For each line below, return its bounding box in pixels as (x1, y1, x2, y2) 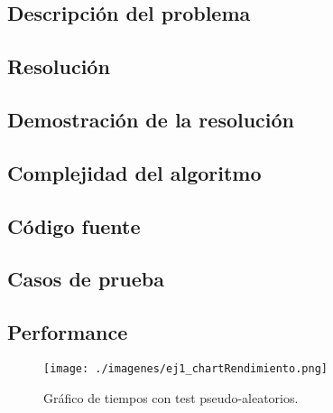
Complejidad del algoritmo (7, 158, 262, 186)
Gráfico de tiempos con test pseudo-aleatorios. (43, 388, 299, 407)
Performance (7, 318, 128, 346)
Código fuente (7, 211, 141, 239)
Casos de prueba (7, 265, 164, 293)
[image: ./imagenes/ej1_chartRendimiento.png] (43, 361, 328, 375)
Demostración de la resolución (7, 105, 295, 133)
